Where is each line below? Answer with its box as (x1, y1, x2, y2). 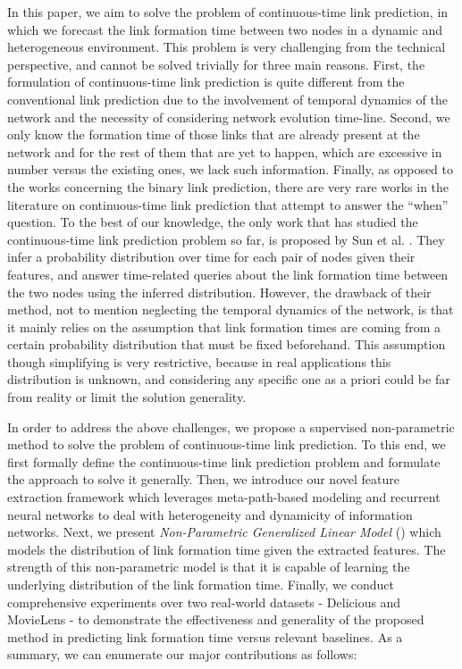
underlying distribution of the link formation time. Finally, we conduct (7, 575, 394, 593)
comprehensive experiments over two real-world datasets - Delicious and (7, 592, 401, 611)
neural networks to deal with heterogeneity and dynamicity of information (7, 505, 413, 523)
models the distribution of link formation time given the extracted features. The (7, 539, 446, 558)
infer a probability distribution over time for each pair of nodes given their (7, 247, 416, 266)
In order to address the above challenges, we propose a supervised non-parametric (7, 417, 455, 436)
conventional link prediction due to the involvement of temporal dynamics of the (7, 89, 448, 108)
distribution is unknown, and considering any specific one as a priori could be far (7, 370, 450, 389)
